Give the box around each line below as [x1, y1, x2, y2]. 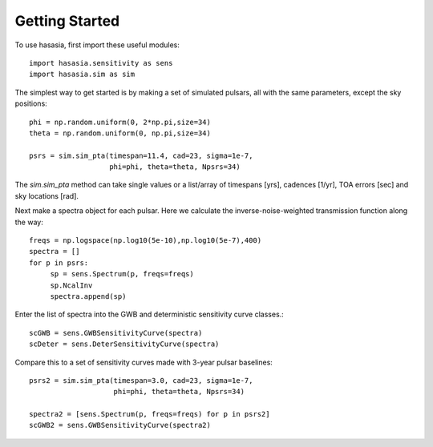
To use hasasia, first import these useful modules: [14, 40, 180, 50]
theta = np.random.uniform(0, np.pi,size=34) [29, 128, 212, 138]
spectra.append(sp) [50, 292, 127, 300]
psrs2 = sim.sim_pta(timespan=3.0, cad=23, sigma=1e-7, [29, 376, 253, 385]
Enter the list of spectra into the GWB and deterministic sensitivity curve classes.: [14, 309, 284, 320]
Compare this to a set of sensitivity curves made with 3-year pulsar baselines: [14, 357, 273, 367]
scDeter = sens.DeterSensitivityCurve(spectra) [29, 340, 220, 348]
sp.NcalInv [50, 280, 93, 290]
